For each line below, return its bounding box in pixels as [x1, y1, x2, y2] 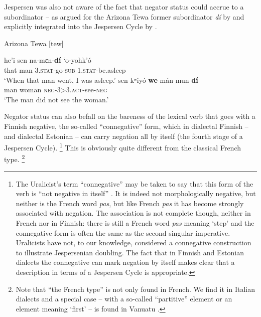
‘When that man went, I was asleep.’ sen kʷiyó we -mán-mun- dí [4, 74, 198, 85]
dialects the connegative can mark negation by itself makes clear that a [16, 257, 235, 267]
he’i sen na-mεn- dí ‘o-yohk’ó [4, 55, 91, 65]
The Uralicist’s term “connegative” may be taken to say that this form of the [16, 178, 253, 189]
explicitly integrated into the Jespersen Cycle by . [4, 21, 157, 32]
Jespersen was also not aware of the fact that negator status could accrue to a [4, 2, 244, 12]
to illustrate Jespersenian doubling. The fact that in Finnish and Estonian [16, 247, 244, 257]
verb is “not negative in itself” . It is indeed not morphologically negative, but [16, 188, 256, 199]
